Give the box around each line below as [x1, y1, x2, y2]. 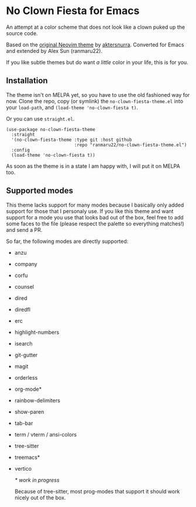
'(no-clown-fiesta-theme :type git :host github [11, 137, 132, 143]
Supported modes [6, 186, 73, 196]
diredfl [14, 306, 31, 313]
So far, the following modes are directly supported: [6, 238, 129, 245]
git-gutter [14, 351, 38, 359]
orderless [14, 374, 38, 381]
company [14, 260, 37, 268]
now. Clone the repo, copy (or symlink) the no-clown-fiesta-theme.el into [6, 97, 183, 104]
